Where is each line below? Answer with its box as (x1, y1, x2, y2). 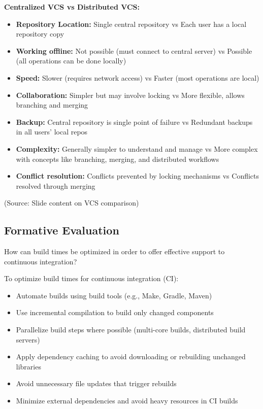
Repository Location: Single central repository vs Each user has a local (16, 18, 247, 29)
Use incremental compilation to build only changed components (16, 307, 214, 318)
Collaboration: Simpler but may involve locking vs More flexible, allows (16, 89, 245, 100)
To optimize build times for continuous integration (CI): (4, 273, 179, 284)
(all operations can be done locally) (16, 55, 126, 66)
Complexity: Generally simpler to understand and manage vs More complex (16, 143, 258, 154)
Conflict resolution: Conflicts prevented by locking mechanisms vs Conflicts (16, 171, 259, 181)
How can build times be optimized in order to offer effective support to (4, 246, 225, 257)
